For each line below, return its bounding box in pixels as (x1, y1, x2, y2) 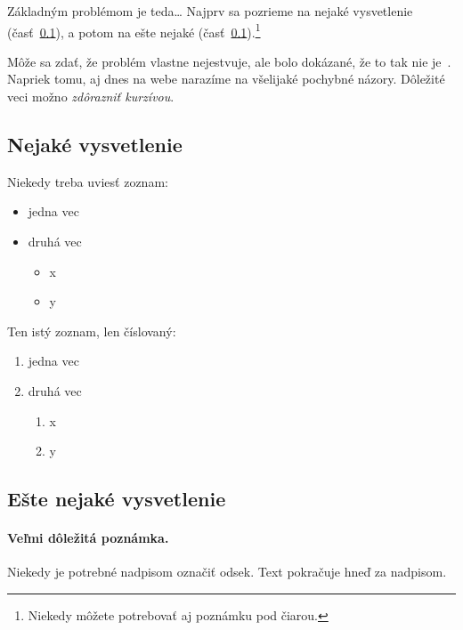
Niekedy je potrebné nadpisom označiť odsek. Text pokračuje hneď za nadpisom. (7, 562, 447, 581)
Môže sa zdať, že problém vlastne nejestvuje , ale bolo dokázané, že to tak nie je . (7, 52, 451, 70)
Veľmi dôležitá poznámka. (7, 529, 169, 547)
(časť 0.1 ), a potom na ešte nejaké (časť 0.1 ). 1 (7, 20, 261, 41)
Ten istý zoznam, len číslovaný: (7, 321, 176, 340)
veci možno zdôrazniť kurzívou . (7, 87, 175, 106)
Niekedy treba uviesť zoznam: (7, 172, 168, 190)
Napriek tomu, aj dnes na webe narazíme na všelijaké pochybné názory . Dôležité (7, 69, 445, 88)
